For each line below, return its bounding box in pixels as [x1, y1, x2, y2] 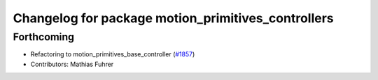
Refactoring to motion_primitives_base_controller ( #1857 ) [30, 50, 195, 58]
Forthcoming [13, 31, 75, 43]
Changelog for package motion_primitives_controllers [13, 10, 334, 26]
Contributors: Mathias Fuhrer [30, 60, 114, 68]
